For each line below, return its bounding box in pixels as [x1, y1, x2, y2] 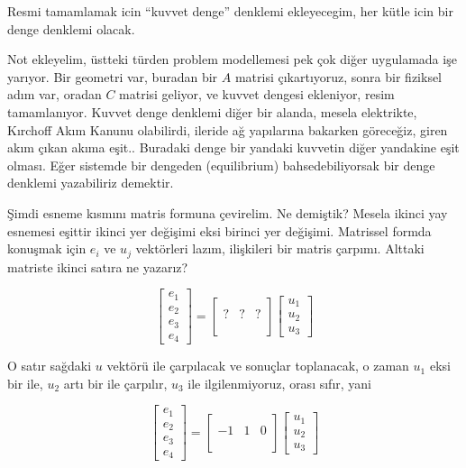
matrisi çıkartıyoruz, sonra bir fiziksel [234, 67, 443, 86]
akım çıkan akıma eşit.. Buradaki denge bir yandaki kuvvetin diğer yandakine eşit [7, 138, 460, 157]
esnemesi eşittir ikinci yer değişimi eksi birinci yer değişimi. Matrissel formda [7, 221, 432, 240]
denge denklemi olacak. [7, 19, 135, 38]
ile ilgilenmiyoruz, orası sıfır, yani [187, 373, 371, 392]
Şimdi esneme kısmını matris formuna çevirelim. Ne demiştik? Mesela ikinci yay [7, 203, 448, 222]
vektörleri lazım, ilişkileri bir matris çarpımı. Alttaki [135, 239, 425, 258]
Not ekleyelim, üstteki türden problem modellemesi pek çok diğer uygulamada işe [7, 50, 457, 69]
